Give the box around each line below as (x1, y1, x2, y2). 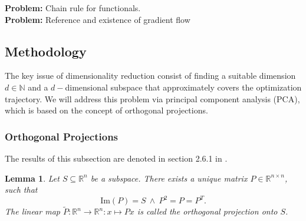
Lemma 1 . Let (5, 172, 60, 184)
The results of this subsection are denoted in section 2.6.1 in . (5, 152, 228, 164)
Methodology (5, 42, 87, 60)
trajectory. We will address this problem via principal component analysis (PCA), (5, 92, 300, 105)
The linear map (5, 205, 60, 217)
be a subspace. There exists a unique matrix (90, 172, 248, 184)
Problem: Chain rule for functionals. (5, 2, 141, 14)
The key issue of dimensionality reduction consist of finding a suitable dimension (5, 69, 296, 82)
